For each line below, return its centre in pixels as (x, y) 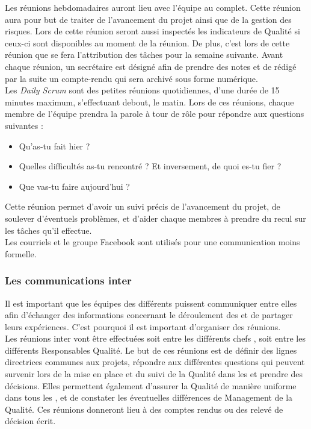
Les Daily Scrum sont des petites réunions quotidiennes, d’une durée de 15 (142, 90)
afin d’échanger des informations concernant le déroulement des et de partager (149, 315)
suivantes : (24, 125)
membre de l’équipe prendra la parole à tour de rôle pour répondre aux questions (155, 114)
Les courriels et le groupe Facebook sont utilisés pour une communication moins (152, 242)
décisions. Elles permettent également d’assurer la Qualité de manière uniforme (151, 385)
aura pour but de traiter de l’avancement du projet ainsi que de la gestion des (148, 19)
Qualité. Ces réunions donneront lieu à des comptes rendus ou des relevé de (144, 409)
